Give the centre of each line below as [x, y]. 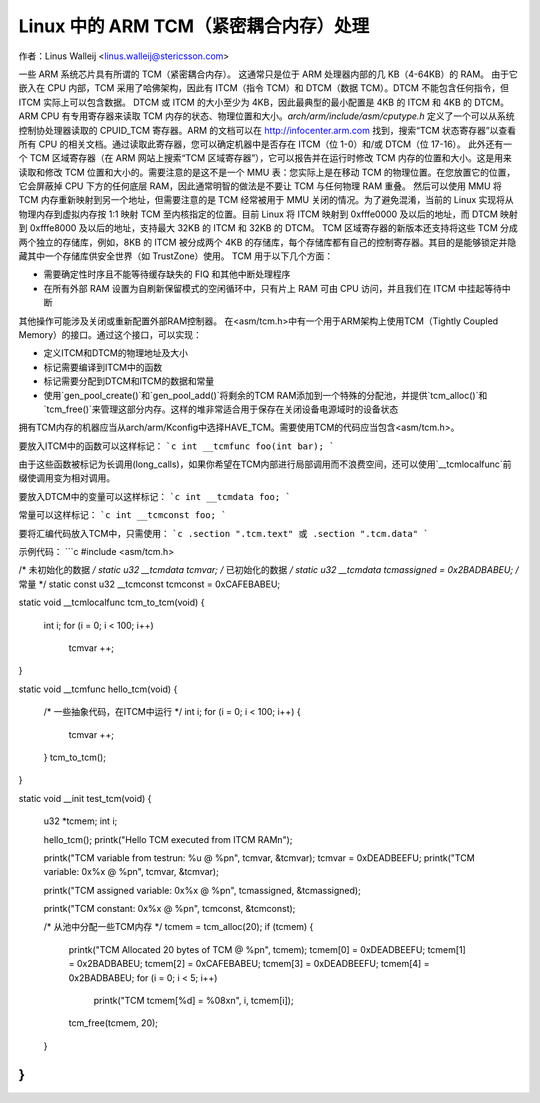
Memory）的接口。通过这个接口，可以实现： [110, 334]
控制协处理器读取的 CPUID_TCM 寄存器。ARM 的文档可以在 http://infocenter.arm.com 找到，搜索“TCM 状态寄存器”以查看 [267, 130]
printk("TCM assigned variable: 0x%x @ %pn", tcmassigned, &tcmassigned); [202, 890]
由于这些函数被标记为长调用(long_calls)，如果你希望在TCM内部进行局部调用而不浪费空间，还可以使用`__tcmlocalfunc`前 [265, 464]
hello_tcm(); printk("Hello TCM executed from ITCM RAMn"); [168, 839]
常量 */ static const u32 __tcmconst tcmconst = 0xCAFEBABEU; [149, 584]
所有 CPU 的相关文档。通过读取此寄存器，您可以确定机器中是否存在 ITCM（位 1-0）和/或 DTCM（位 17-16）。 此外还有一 [265, 144]
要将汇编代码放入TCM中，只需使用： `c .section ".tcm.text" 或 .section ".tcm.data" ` [223, 533]
